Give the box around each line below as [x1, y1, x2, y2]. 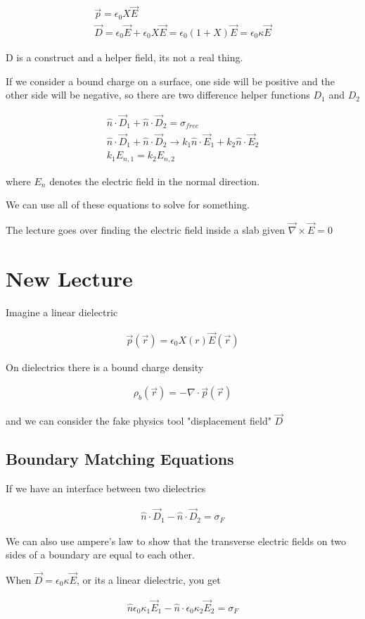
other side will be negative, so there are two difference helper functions [6, 87, 310, 102]
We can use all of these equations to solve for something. [6, 197, 250, 212]
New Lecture [6, 263, 133, 292]
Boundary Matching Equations [6, 448, 234, 470]
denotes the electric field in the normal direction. [49, 173, 260, 188]
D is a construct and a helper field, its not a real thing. [6, 49, 243, 64]
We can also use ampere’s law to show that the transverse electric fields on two [6, 533, 346, 548]
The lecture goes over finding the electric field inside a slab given [6, 223, 285, 237]
